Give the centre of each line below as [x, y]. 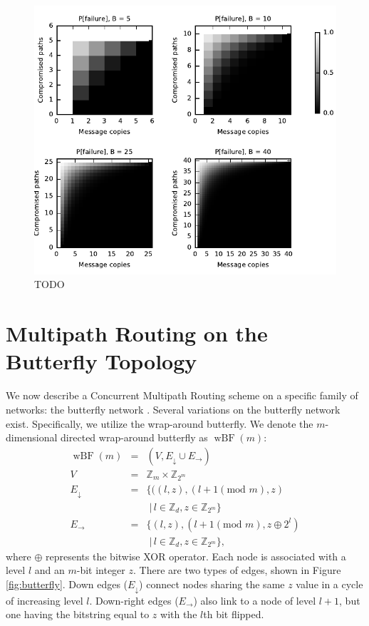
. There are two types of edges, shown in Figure [237, 570]
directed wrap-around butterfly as [134, 437]
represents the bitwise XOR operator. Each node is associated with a [196, 556]
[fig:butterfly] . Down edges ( [67, 584]
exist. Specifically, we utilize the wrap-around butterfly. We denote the [160, 423]
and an [50, 570]
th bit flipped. [234, 614]
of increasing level [45, 600]
